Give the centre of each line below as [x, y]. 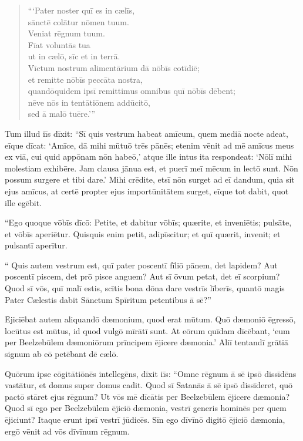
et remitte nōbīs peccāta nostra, [85, 79]
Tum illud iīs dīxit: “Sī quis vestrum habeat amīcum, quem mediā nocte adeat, [147, 133]
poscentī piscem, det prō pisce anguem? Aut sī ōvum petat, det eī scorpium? [142, 276]
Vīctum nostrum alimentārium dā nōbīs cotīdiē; [114, 67]
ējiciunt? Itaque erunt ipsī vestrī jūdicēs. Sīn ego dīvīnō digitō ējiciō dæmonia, [145, 419]
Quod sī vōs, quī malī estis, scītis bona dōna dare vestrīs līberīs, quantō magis [145, 288]
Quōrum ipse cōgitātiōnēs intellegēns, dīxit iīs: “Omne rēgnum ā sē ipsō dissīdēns [151, 373]
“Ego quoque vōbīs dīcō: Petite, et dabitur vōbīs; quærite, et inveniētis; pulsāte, [148, 222]
